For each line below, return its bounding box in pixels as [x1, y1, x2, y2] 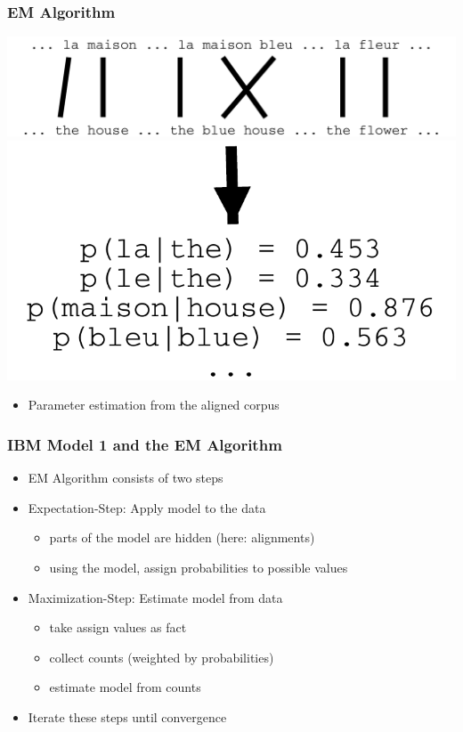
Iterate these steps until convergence [28, 707, 227, 726]
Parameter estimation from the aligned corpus [28, 395, 280, 414]
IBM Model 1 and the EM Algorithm [7, 433, 282, 455]
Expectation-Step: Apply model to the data [28, 498, 266, 516]
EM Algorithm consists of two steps [28, 468, 223, 487]
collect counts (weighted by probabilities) [49, 647, 274, 666]
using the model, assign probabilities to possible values [49, 557, 348, 576]
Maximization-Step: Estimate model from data [28, 588, 283, 606]
